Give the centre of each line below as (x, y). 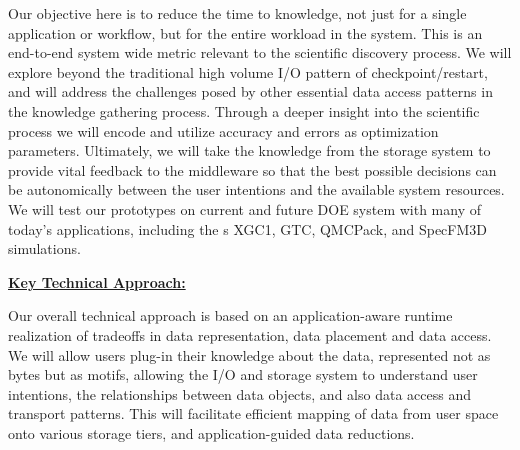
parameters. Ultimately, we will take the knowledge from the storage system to (249, 150)
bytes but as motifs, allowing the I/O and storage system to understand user (243, 374)
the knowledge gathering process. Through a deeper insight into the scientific (244, 110)
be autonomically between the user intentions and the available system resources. (256, 189)
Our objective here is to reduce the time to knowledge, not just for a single (237, 13)
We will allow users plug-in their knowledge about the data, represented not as (249, 354)
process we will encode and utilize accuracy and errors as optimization (223, 130)
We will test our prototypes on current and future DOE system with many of (245, 208)
